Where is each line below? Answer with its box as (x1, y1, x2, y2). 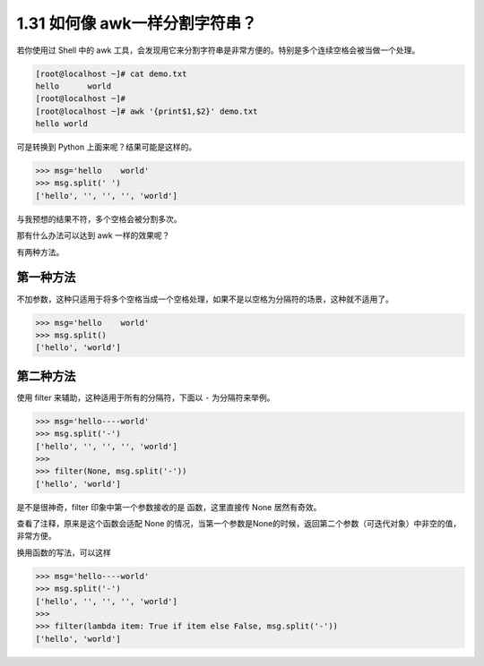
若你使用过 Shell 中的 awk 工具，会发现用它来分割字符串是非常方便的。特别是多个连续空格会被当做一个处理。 (16, 45, 420, 55)
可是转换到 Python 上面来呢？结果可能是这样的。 (16, 141, 197, 152)
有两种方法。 (16, 246, 65, 257)
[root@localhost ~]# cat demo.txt (35, 68, 187, 79)
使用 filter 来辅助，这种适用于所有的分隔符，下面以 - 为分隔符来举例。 (16, 392, 275, 403)
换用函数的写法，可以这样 (16, 547, 111, 558)
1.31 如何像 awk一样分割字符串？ (16, 13, 257, 33)
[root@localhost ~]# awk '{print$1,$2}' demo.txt (35, 106, 258, 116)
